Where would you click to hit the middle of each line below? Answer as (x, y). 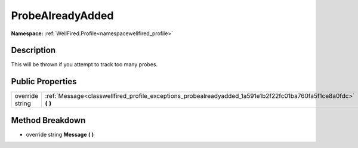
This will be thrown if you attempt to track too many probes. (84, 64)
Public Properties (44, 81)
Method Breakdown (48, 120)
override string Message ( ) (60, 134)
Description (33, 50)
